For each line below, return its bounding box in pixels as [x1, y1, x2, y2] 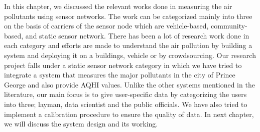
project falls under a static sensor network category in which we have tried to [4, 59, 242, 70]
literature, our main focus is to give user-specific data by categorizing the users [4, 89, 247, 99]
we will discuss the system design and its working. [4, 118, 158, 129]
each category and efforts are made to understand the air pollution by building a [4, 40, 252, 50]
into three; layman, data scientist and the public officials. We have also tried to [4, 98, 247, 109]
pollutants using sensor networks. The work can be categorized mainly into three [4, 10, 252, 21]
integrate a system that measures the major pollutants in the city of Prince [4, 69, 235, 80]
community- [211, 20, 247, 31]
